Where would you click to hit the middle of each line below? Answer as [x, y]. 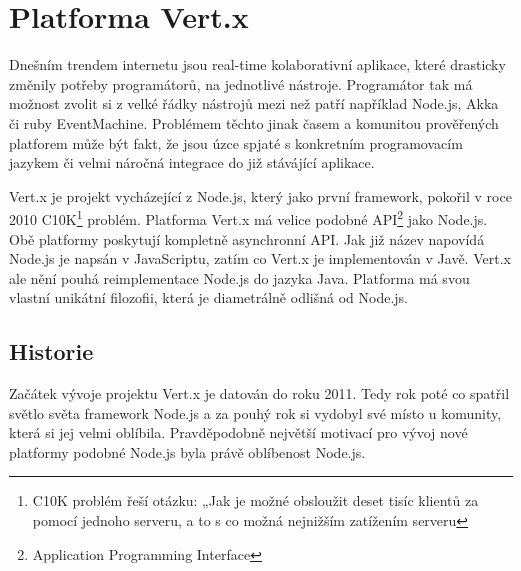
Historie [51, 351]
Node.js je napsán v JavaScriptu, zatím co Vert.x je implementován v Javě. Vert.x [260, 258]
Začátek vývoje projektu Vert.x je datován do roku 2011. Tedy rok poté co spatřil [259, 393]
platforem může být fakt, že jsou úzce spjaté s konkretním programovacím [236, 142]
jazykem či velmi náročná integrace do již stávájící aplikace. [192, 162]
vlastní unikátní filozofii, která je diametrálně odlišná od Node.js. [208, 297]
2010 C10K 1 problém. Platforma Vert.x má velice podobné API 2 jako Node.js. [248, 217]
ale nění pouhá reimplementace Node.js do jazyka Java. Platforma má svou [239, 277]
